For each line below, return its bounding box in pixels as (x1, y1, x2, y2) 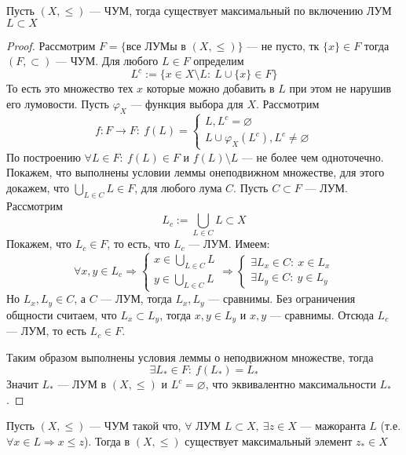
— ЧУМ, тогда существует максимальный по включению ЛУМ (90, 2, 392, 18)
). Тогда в (83, 433, 130, 450)
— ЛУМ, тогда (101, 290, 172, 307)
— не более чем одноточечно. (241, 148, 384, 165)
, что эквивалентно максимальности (205, 376, 376, 392)
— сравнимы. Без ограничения (208, 290, 356, 307)
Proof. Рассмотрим (6, 37, 96, 53)
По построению (6, 148, 81, 165)
